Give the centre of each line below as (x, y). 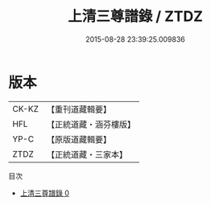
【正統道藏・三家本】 (87, 154)
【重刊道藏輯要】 (79, 109)
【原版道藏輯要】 (79, 139)
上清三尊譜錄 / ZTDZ (135, 16)
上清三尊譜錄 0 (45, 193)
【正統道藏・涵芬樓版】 (91, 124)
